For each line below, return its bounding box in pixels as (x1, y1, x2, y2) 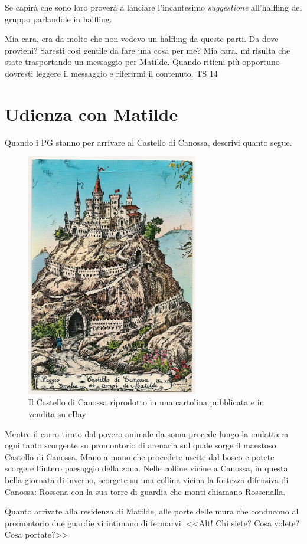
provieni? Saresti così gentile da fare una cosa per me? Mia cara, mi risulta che (5, 44, 290, 56)
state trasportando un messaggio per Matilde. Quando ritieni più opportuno (5, 55, 280, 68)
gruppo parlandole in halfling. (5, 12, 112, 25)
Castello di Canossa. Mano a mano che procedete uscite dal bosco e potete (5, 450, 275, 463)
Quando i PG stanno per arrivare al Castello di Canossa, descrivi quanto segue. (5, 136, 292, 148)
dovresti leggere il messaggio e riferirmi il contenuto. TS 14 (5, 67, 218, 79)
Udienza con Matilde (5, 101, 178, 126)
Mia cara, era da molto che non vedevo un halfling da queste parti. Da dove (5, 32, 279, 45)
